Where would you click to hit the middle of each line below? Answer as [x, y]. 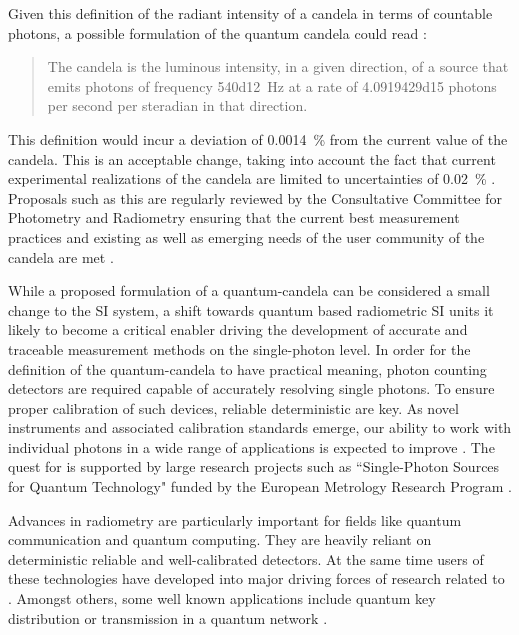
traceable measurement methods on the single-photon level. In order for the [239, 348]
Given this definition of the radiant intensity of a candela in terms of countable [250, 13]
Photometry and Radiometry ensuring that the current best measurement [234, 217]
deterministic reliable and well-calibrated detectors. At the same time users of [246, 558]
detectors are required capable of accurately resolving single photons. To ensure [251, 388]
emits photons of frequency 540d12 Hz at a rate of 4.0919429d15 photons [272, 85]
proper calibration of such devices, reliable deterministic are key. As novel [233, 407]
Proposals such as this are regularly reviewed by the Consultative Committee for [255, 197]
